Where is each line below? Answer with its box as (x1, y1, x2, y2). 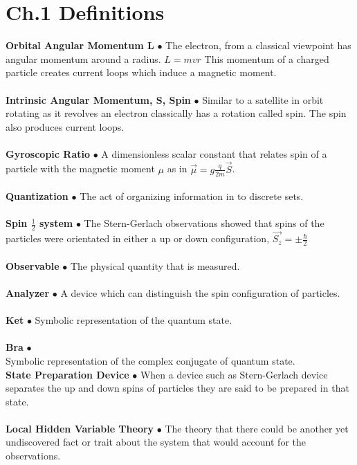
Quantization (6, 189, 68, 203)
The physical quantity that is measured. (70, 258, 240, 273)
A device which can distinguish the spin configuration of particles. (60, 285, 340, 300)
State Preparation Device (6, 367, 129, 381)
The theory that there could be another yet (165, 421, 349, 435)
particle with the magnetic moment (6, 161, 155, 176)
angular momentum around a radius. (6, 51, 161, 66)
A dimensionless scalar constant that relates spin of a (101, 146, 327, 161)
